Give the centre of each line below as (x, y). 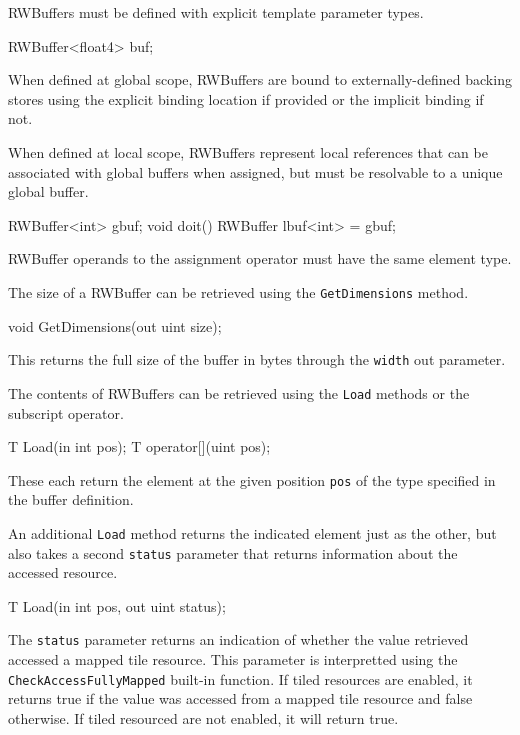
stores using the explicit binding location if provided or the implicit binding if (246, 98)
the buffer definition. (71, 499)
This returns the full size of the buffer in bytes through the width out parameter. (257, 359)
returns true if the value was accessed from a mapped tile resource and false (240, 698)
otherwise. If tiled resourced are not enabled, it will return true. (203, 717)
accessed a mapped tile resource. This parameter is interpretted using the (233, 659)
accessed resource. (63, 572)
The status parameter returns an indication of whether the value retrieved (238, 639)
